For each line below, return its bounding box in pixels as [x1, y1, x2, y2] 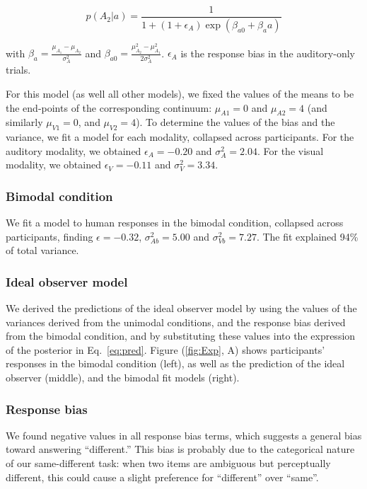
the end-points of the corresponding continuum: [6, 100, 212, 115]
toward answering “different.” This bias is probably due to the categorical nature [6, 442, 355, 456]
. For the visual [257, 143, 324, 158]
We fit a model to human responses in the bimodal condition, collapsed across [6, 215, 344, 230]
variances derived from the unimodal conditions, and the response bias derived [6, 314, 346, 329]
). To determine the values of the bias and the [136, 115, 335, 130]
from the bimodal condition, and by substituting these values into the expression [6, 328, 356, 343]
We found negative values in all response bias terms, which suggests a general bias [6, 427, 362, 442]
